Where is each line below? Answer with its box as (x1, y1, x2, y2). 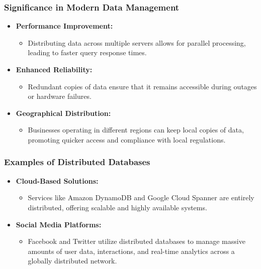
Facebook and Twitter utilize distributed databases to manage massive (28, 236, 245, 246)
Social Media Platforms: (16, 219, 102, 229)
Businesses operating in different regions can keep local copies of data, (28, 124, 244, 135)
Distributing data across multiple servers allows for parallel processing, (28, 37, 246, 48)
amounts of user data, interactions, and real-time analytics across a (28, 245, 235, 256)
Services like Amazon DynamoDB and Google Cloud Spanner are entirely (28, 192, 254, 203)
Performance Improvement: (16, 21, 113, 31)
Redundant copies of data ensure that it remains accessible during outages (28, 81, 257, 91)
